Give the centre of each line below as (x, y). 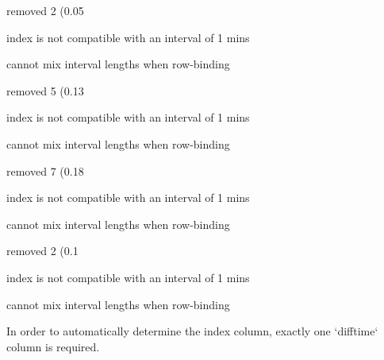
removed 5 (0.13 (45, 90)
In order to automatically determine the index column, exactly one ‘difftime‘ (192, 331)
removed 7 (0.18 (45, 170)
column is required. (53, 346)
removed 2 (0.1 (42, 251)
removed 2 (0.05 (45, 10)
